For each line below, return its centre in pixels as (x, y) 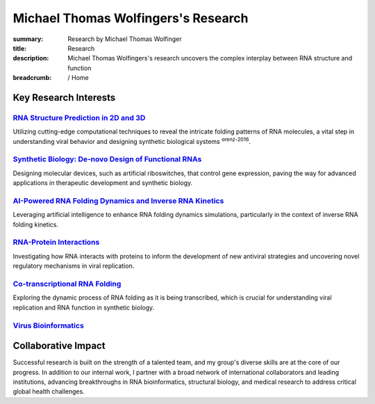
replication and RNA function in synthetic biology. (84, 307)
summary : (28, 39)
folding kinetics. (36, 224)
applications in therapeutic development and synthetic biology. (103, 183)
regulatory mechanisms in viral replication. (74, 266)
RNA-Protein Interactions (56, 242)
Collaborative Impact (59, 346)
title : (20, 48)
